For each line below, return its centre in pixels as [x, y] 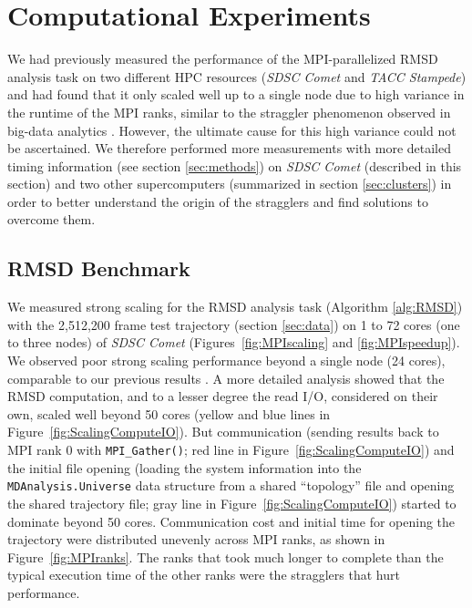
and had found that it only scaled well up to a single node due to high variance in [236, 94]
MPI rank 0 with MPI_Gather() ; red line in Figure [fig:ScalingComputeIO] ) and [231, 450]
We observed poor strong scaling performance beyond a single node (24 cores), [226, 361]
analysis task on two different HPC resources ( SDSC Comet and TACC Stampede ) [237, 76]
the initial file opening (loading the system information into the [185, 467]
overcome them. [51, 219]
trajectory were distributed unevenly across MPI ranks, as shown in [196, 539]
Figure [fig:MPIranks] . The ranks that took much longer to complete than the [226, 556]
